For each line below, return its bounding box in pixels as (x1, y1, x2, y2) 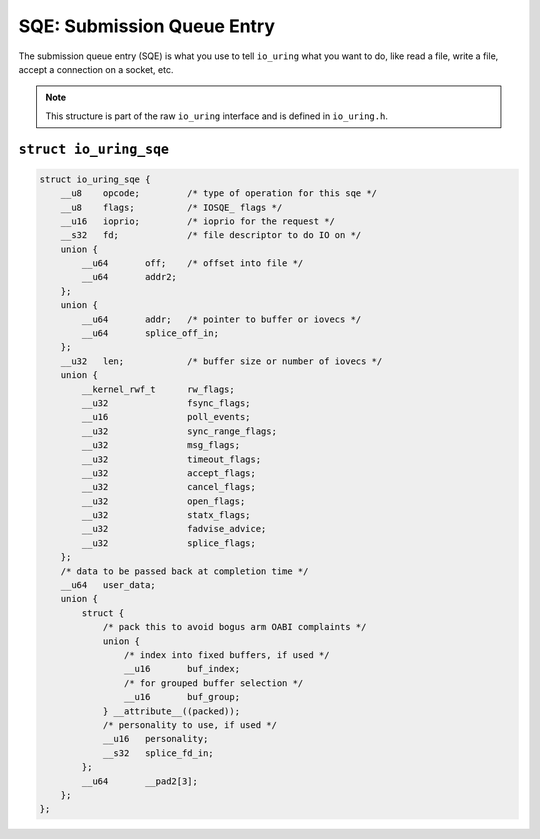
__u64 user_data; (60, 580, 157, 591)
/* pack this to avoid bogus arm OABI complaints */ (102, 621, 367, 633)
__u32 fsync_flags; (81, 397, 251, 409)
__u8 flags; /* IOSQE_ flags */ (60, 201, 283, 213)
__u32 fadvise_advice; (81, 523, 267, 535)
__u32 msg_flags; (81, 440, 240, 451)
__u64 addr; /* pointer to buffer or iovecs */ (81, 313, 362, 325)
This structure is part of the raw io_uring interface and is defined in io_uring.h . (45, 110, 389, 122)
